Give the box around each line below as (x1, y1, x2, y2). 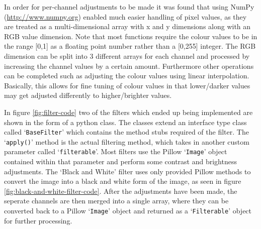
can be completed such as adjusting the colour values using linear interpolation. (4, 70, 249, 81)
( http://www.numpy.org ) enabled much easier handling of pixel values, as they (4, 11, 247, 22)
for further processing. (4, 215, 72, 225)
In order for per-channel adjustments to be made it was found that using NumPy (4, 2, 254, 12)
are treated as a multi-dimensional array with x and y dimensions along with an (4, 21, 251, 32)
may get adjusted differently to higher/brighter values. (4, 90, 172, 100)
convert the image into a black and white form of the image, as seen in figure (4, 176, 241, 186)
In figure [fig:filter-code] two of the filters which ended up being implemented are (4, 106, 253, 117)
